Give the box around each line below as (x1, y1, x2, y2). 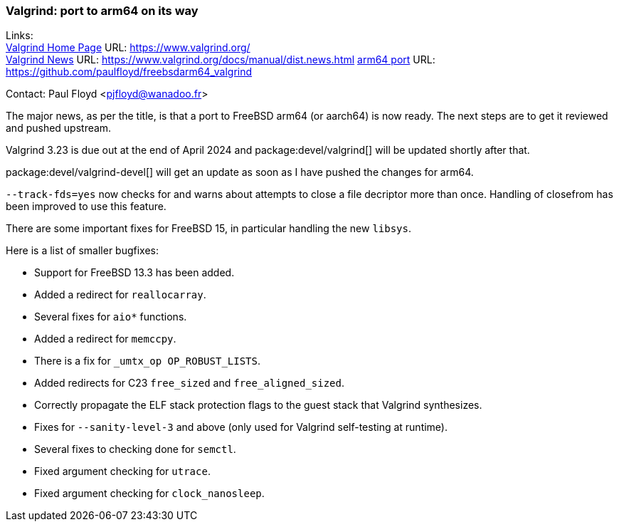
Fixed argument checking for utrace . (34, 465, 211, 478)
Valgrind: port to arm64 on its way (6, 4, 199, 18)
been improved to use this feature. (6, 200, 166, 213)
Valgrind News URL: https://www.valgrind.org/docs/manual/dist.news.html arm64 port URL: (6, 53, 435, 66)
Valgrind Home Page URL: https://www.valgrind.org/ (6, 41, 250, 54)
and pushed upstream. (6, 122, 112, 135)
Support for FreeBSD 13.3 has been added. (34, 266, 235, 279)
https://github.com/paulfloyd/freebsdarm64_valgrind (6, 66, 253, 78)
